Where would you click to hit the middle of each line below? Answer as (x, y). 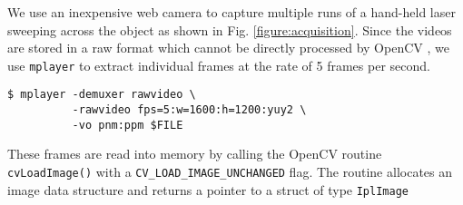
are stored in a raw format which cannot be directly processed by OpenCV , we (228, 48)
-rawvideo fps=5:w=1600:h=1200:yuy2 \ (189, 110)
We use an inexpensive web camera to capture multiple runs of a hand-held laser (231, 12)
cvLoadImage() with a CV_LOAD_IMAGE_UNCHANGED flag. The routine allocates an (230, 171)
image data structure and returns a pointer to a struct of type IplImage (208, 189)
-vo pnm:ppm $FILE (128, 125)
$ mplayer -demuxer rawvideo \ (102, 95)
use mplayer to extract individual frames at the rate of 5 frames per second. (219, 65)
